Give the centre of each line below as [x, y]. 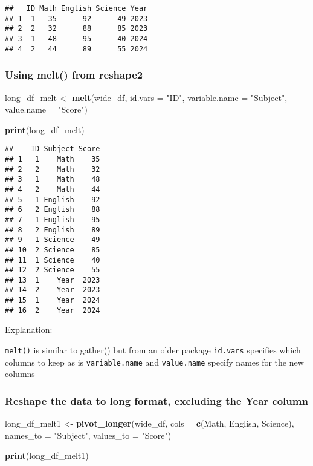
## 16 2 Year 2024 [53, 310]
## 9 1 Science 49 [53, 240]
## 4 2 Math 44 [53, 189]
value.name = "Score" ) [46, 109]
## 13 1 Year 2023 [53, 280]
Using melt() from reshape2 [74, 75]
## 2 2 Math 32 [53, 169]
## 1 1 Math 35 [53, 159]
